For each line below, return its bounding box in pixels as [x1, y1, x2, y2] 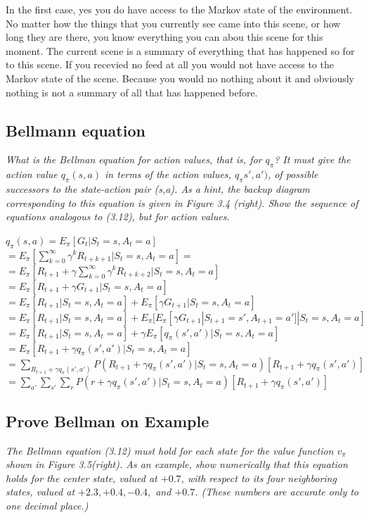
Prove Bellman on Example [6, 410, 209, 431]
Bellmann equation [6, 119, 145, 141]
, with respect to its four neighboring [181, 470, 337, 485]
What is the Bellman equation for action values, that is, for [6, 152, 262, 167]
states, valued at [6, 484, 75, 499]
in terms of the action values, [105, 167, 231, 182]
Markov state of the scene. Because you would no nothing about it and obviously [6, 70, 354, 85]
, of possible [267, 167, 318, 182]
